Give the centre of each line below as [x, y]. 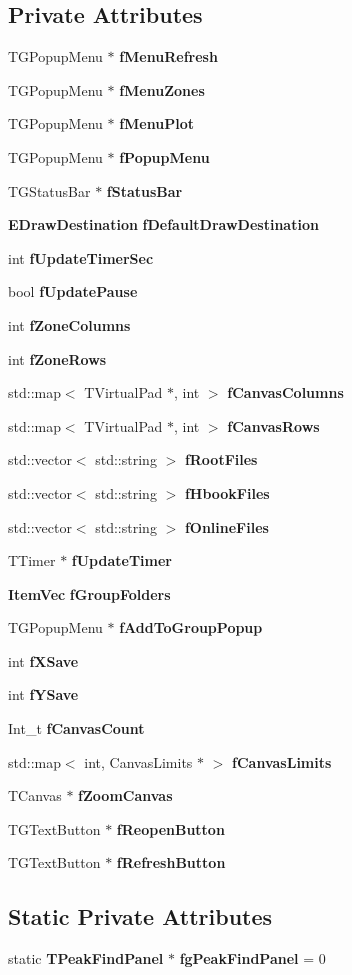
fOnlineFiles [226, 526]
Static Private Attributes [140, 916]
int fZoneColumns [69, 324]
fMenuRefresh [168, 56]
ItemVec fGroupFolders [89, 593]
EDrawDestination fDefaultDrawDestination [163, 224]
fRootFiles [221, 459]
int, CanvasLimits [138, 761]
